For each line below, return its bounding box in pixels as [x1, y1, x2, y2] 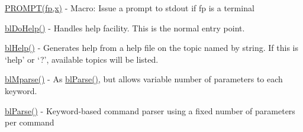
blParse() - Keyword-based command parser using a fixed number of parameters [5, 104, 295, 117]
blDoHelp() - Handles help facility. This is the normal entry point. [5, 21, 245, 34]
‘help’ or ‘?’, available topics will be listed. [5, 53, 159, 65]
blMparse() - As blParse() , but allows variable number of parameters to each [5, 73, 283, 85]
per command [5, 116, 54, 128]
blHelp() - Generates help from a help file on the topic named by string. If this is [5, 41, 298, 54]
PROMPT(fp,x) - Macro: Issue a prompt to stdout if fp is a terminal [5, 2, 254, 14]
